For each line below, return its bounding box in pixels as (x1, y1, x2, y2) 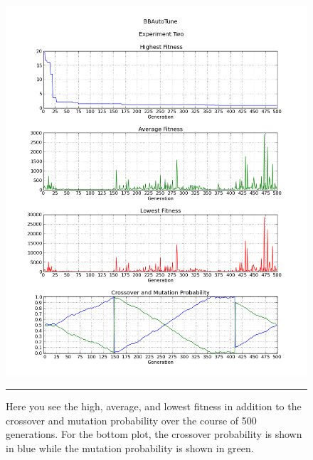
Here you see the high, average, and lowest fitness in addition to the (6, 399, 302, 414)
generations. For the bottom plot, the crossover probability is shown (6, 427, 302, 442)
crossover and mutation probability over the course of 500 (6, 412, 257, 427)
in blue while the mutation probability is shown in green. (6, 440, 254, 455)
